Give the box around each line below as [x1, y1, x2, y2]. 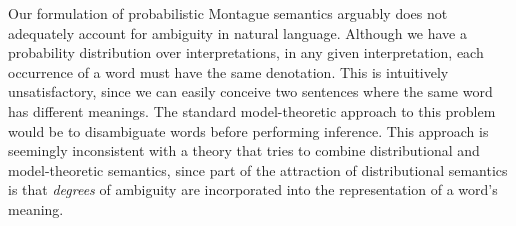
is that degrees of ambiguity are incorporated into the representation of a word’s [8, 179, 498, 200]
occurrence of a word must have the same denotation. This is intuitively [8, 61, 449, 82]
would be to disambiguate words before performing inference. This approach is [8, 120, 489, 141]
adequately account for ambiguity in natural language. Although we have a [8, 22, 468, 43]
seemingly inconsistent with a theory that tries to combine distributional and [8, 140, 480, 161]
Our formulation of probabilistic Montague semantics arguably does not [8, 3, 448, 23]
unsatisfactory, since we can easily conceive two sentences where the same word [8, 81, 493, 102]
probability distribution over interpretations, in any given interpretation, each [8, 42, 484, 63]
